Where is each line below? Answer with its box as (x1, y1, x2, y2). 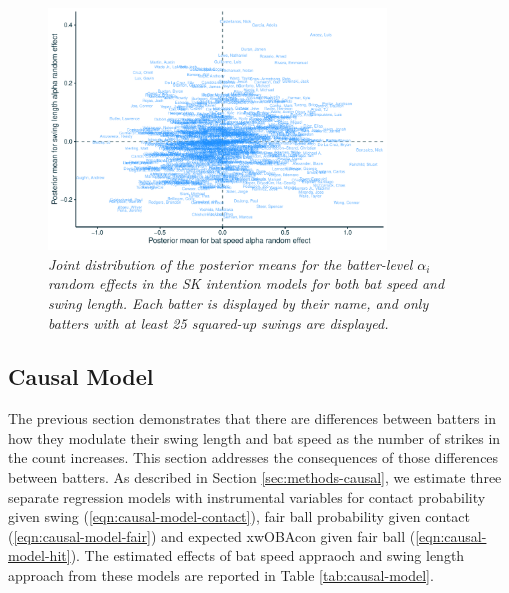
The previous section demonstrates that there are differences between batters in (8, 408, 496, 429)
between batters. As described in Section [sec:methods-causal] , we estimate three (8, 467, 502, 488)
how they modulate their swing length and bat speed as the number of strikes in (8, 427, 501, 448)
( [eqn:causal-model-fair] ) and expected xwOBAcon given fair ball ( (8, 525, 416, 546)
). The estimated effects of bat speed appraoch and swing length (70, 545, 465, 566)
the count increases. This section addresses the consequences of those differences (8, 447, 499, 468)
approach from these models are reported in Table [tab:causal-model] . (8, 565, 434, 586)
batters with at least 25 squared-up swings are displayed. (48, 312, 389, 333)
